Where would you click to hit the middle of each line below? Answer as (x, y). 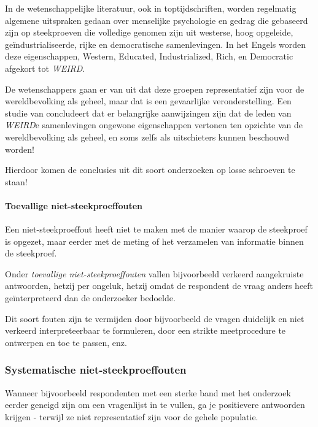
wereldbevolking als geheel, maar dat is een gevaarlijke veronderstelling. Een (148, 101)
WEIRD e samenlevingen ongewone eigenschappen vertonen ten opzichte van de (154, 125)
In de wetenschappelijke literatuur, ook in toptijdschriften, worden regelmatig (151, 8)
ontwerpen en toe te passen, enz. (66, 342)
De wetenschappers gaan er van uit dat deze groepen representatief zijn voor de (155, 89)
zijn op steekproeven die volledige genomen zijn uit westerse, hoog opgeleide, (149, 32)
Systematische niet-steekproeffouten (96, 370)
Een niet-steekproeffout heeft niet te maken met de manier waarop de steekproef (156, 229)
